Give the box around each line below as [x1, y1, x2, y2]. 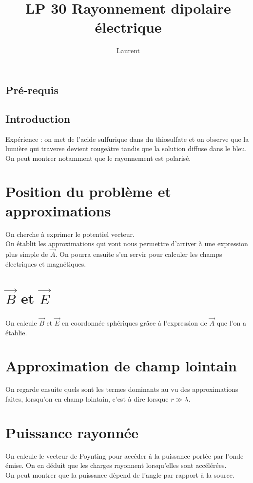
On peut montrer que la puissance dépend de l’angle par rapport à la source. [5, 469, 234, 480]
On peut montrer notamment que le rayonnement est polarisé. [5, 153, 191, 163]
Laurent [116, 45, 140, 56]
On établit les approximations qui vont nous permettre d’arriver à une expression [5, 238, 248, 249]
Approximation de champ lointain [5, 356, 237, 376]
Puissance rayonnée [5, 422, 139, 442]
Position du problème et [5, 181, 171, 201]
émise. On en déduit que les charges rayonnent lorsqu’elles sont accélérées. [5, 460, 227, 470]
